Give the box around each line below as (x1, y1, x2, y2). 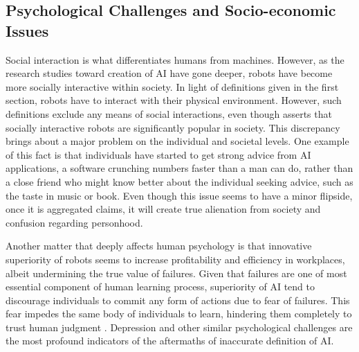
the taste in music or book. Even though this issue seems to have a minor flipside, (6, 188, 353, 202)
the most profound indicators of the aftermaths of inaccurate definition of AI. (6, 333, 334, 348)
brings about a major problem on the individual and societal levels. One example (6, 134, 349, 148)
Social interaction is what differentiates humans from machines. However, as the (6, 52, 344, 67)
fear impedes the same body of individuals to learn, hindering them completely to (6, 306, 352, 321)
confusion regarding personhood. (6, 215, 143, 229)
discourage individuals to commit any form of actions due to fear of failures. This (6, 292, 350, 307)
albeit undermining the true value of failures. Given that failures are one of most (6, 265, 347, 280)
